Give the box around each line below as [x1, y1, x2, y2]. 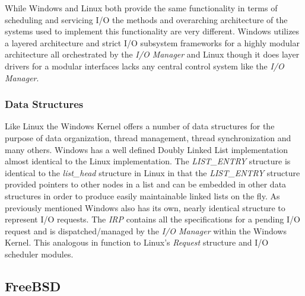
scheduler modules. [5, 247, 74, 260]
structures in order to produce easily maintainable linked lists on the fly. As [5, 189, 280, 202]
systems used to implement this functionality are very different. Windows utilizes [5, 25, 300, 37]
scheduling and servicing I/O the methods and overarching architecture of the [5, 13, 288, 26]
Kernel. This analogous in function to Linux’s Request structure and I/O [5, 236, 269, 249]
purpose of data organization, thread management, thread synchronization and [5, 131, 291, 144]
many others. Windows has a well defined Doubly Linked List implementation [5, 143, 288, 155]
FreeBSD [5, 276, 61, 295]
